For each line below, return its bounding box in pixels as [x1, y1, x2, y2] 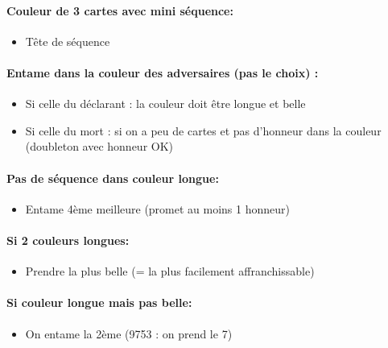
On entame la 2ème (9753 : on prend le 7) [25, 325, 233, 342]
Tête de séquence [25, 32, 110, 49]
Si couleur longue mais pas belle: [6, 294, 192, 311]
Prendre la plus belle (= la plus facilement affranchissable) [25, 263, 315, 280]
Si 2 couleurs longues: [6, 231, 130, 248]
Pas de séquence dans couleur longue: [6, 169, 219, 186]
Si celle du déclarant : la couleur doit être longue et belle [25, 95, 306, 112]
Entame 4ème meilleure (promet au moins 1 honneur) [25, 200, 290, 217]
